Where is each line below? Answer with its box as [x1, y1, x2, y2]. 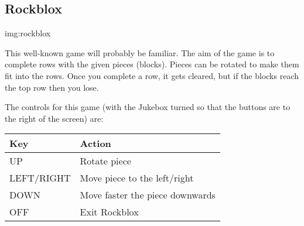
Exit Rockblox [80, 205, 139, 219]
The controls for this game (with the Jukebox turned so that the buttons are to [5, 101, 291, 113]
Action [80, 136, 111, 150]
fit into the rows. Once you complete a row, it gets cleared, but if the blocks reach [5, 69, 299, 81]
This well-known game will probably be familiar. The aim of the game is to [5, 46, 275, 59]
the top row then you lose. [5, 81, 99, 93]
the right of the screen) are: [5, 112, 104, 124]
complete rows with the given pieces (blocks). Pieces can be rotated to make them [5, 58, 299, 70]
